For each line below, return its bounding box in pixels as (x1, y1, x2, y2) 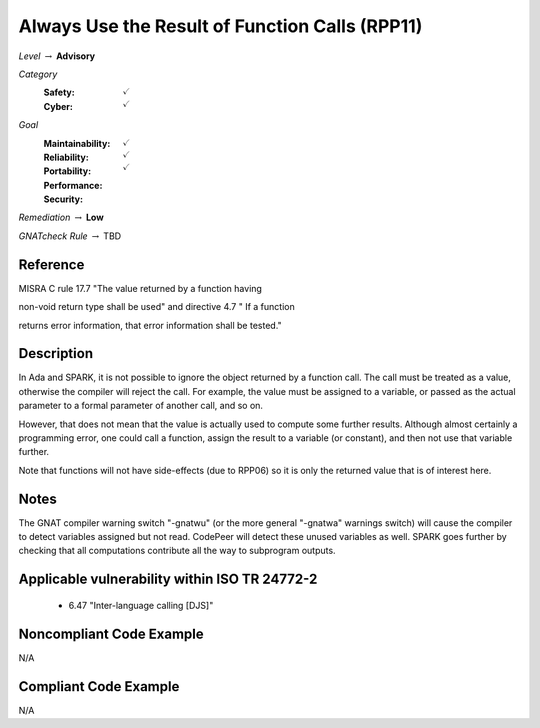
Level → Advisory (18, 50, 96, 62)
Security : (43, 193, 84, 205)
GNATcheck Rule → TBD (18, 230, 122, 242)
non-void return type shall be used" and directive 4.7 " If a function (18, 301, 295, 313)
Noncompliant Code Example (18, 625, 204, 642)
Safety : (43, 86, 75, 99)
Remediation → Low (18, 211, 104, 224)
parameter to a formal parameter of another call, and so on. (18, 400, 264, 412)
